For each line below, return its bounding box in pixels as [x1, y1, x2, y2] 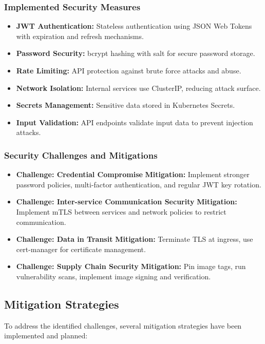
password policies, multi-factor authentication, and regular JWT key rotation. [16, 179, 261, 189]
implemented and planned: [4, 330, 88, 341]
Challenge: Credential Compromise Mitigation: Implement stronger [16, 169, 250, 180]
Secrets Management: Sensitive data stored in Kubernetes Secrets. [16, 100, 235, 110]
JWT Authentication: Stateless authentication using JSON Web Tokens [16, 21, 252, 31]
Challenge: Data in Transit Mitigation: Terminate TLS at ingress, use [16, 234, 253, 244]
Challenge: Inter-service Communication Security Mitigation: [16, 196, 237, 207]
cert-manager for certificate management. [16, 243, 146, 254]
